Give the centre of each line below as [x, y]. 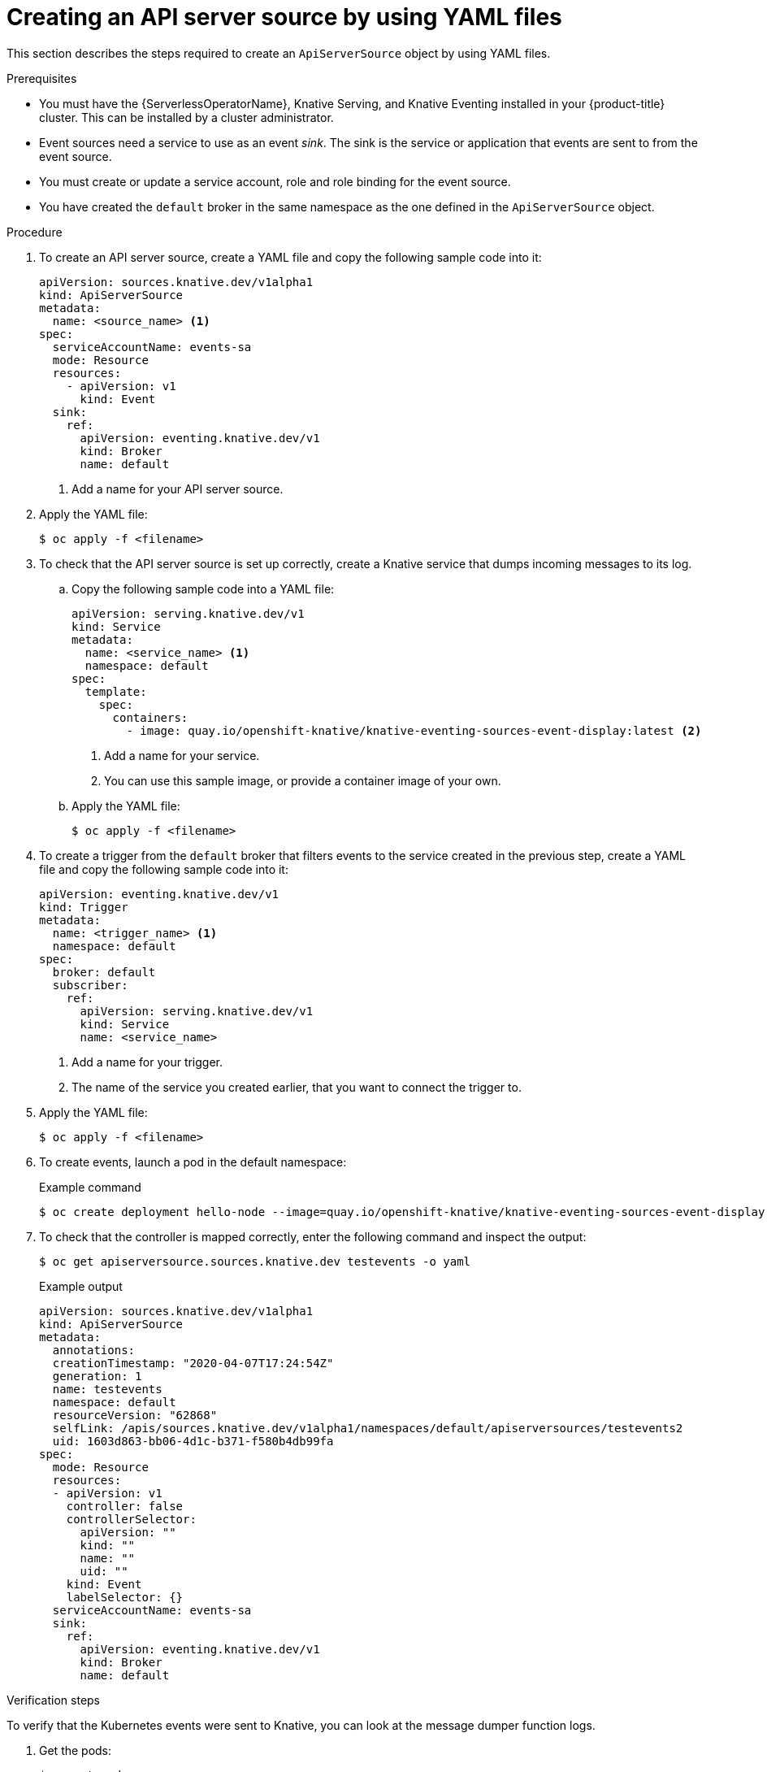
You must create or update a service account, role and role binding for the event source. [275, 181]
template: [116, 691]
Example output [81, 1286]
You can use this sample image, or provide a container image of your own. [303, 780]
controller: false [125, 1506]
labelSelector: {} [125, 1597]
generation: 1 [97, 1376]
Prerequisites [42, 78]
